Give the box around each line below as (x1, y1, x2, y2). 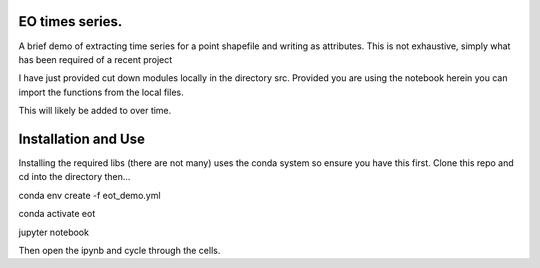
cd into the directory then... (18, 171, 131, 183)
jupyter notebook (18, 226, 90, 238)
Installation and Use (18, 130, 145, 147)
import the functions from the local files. (18, 86, 184, 98)
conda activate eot (18, 208, 96, 220)
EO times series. (18, 13, 123, 30)
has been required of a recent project (18, 53, 173, 65)
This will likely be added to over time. (18, 105, 172, 117)
